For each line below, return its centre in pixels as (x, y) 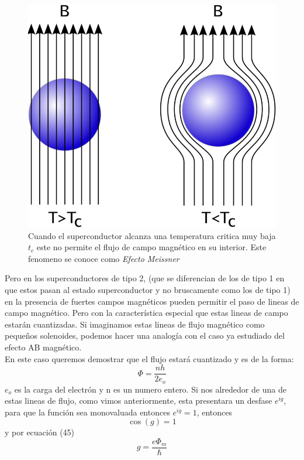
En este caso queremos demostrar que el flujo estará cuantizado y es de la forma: (149, 358)
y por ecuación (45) (40, 432)
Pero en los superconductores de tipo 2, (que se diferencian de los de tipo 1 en (145, 278)
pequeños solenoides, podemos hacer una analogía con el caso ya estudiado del (145, 335)
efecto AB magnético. (43, 347)
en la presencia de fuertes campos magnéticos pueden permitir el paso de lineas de (152, 301)
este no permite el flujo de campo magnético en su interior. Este (151, 247)
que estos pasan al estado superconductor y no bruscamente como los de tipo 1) (148, 289)
